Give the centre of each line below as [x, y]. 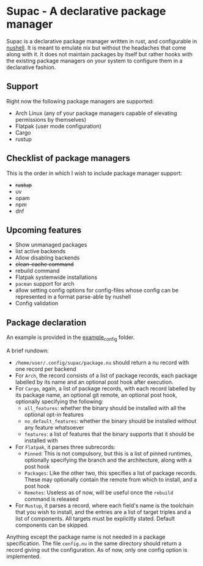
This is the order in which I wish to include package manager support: [94, 173]
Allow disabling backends [47, 258]
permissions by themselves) [51, 119]
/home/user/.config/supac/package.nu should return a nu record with [102, 362]
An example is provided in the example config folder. [71, 338]
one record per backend [46, 369]
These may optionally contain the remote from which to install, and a [111, 479]
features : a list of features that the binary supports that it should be [109, 434]
